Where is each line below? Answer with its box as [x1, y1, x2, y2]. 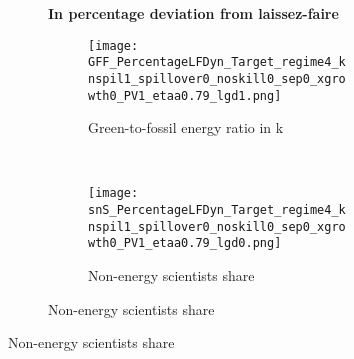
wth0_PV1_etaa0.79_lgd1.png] [88, 88, 282, 103]
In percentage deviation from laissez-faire [48, 3, 339, 23]
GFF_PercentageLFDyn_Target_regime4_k [88, 55, 346, 70]
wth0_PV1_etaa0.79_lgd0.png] [88, 236, 282, 251]
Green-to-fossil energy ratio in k [88, 117, 284, 138]
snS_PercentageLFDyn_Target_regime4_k [88, 203, 346, 218]
